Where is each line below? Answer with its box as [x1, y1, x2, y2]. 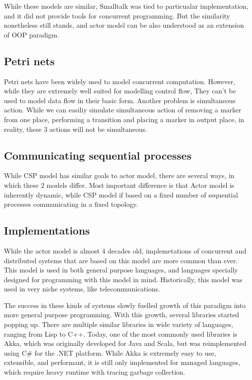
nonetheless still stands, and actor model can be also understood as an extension [4, 20, 244, 30]
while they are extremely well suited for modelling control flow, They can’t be [4, 86, 236, 96]
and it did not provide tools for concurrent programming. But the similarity [4, 10, 231, 20]
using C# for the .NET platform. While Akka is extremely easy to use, [4, 347, 216, 358]
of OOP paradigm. [4, 29, 59, 39]
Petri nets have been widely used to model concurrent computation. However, [4, 76, 235, 86]
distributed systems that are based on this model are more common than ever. [4, 255, 238, 265]
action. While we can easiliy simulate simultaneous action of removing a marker [4, 105, 242, 115]
